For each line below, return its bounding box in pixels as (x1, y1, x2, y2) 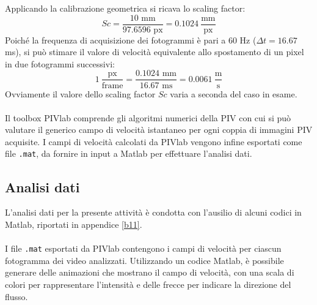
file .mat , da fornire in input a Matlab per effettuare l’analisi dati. (5, 147, 252, 160)
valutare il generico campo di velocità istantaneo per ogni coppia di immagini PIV (5, 123, 313, 136)
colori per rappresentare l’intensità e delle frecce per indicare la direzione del (5, 277, 291, 290)
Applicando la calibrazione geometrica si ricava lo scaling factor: (5, 2, 246, 14)
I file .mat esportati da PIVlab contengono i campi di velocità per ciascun (5, 242, 282, 255)
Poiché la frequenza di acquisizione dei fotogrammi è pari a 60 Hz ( (5, 33, 257, 46)
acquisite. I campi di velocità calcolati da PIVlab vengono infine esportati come (5, 135, 302, 148)
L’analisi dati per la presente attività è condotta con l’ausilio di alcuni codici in (5, 206, 302, 219)
